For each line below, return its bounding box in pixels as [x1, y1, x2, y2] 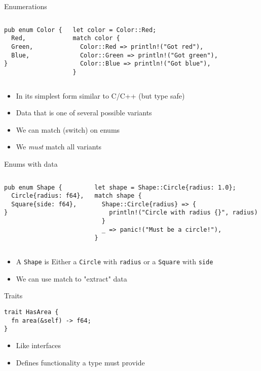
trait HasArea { [4, 308, 59, 316]
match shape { [94, 192, 142, 200]
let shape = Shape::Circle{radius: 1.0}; [94, 183, 236, 191]
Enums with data [4, 158, 58, 169]
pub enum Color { [4, 26, 62, 34]
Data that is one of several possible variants [16, 107, 152, 118]
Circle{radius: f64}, [11, 192, 84, 200]
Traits [4, 290, 23, 301]
